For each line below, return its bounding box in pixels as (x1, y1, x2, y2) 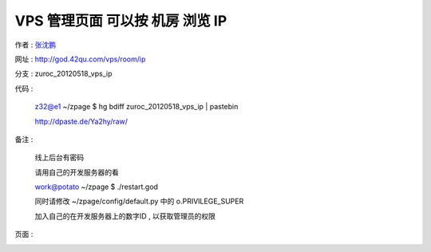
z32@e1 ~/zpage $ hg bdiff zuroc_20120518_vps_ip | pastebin (34, 102, 239, 112)
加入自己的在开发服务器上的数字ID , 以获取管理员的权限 (34, 211, 215, 221)
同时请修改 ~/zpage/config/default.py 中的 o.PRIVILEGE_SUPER (34, 196, 244, 207)
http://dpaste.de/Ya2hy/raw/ (34, 116, 128, 126)
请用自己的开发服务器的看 (34, 167, 119, 177)
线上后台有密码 (34, 152, 84, 163)
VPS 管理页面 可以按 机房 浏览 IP (14, 12, 227, 30)
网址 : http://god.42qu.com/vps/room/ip (14, 54, 146, 64)
